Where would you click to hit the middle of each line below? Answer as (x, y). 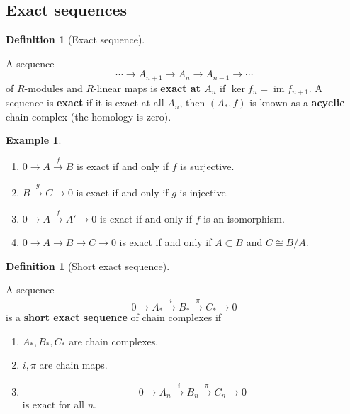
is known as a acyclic (297, 102)
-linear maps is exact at (147, 88)
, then (192, 102)
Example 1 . (34, 140)
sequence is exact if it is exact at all (85, 102)
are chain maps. (73, 365)
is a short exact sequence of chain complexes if (114, 317)
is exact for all (53, 404)
